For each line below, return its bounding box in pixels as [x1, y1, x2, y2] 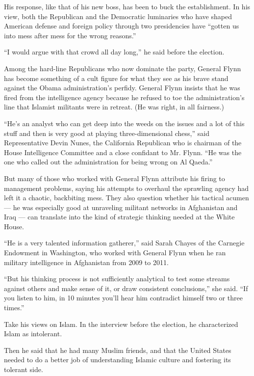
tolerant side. [4, 364, 43, 374]
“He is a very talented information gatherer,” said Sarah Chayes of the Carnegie [4, 238, 245, 248]
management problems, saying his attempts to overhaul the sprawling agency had [4, 183, 249, 193]
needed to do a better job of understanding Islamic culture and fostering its [4, 354, 231, 365]
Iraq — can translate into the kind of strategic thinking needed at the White [4, 212, 235, 222]
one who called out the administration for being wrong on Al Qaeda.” [4, 157, 213, 167]
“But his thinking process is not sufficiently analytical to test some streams [4, 273, 230, 284]
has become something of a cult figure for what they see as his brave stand [4, 73, 229, 83]
